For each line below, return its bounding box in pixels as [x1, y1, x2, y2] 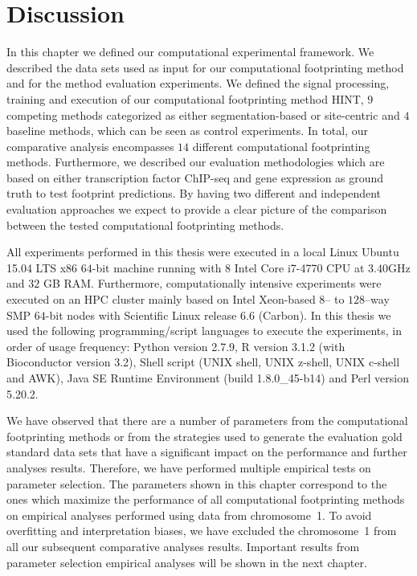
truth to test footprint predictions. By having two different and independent [6, 185, 382, 202]
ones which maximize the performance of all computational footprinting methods [6, 491, 405, 508]
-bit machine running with [92, 259, 222, 276]
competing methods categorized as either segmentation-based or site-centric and [6, 106, 400, 123]
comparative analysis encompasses [6, 137, 174, 154]
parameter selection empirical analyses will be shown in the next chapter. [6, 554, 367, 570]
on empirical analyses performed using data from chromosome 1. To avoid [6, 506, 372, 523]
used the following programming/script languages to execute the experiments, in [6, 322, 403, 339]
